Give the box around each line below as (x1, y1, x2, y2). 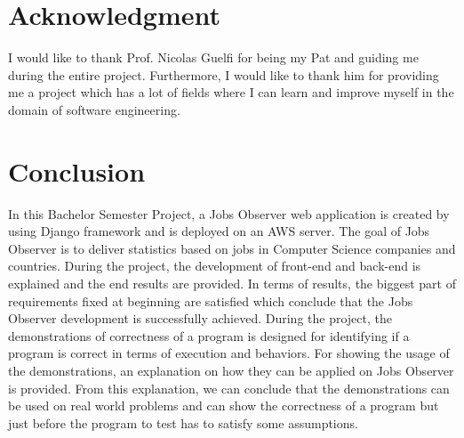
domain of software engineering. (8, 100, 180, 118)
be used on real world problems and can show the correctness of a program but (8, 396, 439, 415)
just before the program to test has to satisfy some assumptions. (8, 413, 358, 432)
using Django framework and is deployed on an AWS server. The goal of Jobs (8, 222, 430, 240)
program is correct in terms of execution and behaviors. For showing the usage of (8, 344, 450, 362)
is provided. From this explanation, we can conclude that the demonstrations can (8, 378, 450, 397)
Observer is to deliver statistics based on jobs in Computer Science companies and (8, 239, 456, 257)
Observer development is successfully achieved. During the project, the (8, 309, 392, 328)
